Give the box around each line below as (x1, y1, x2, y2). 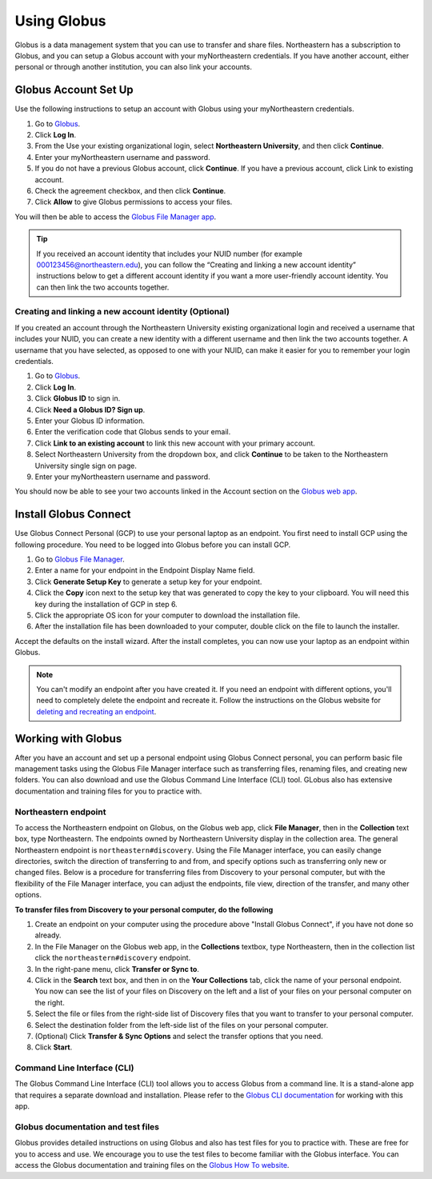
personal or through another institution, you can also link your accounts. (14, 62, 252, 72)
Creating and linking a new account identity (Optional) (14, 306, 230, 318)
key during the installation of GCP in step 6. (34, 599, 178, 609)
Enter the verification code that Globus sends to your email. (34, 427, 231, 437)
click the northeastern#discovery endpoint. (34, 953, 191, 963)
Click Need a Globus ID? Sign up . (34, 405, 146, 414)
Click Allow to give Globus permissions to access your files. (34, 197, 233, 207)
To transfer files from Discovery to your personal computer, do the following (14, 905, 274, 914)
